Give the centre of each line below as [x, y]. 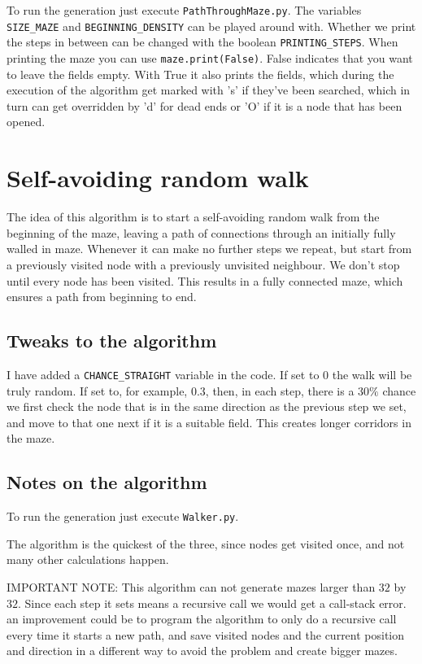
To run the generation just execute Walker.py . [123, 516]
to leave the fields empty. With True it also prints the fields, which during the [200, 74]
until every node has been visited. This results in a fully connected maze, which [205, 280]
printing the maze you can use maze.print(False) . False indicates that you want [210, 57]
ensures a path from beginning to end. [102, 297]
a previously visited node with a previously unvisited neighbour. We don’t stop [203, 264]
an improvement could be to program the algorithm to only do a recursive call [202, 619]
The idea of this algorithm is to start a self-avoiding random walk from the [193, 217]
